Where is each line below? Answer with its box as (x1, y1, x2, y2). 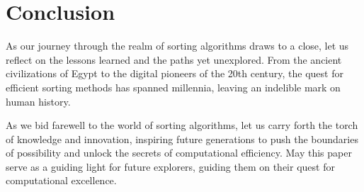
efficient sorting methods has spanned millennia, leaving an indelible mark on (6, 79, 341, 94)
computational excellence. (6, 173, 117, 188)
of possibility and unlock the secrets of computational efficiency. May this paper (6, 145, 352, 160)
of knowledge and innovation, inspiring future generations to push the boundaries (6, 131, 358, 146)
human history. (6, 94, 71, 108)
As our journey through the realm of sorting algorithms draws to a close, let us (6, 38, 349, 53)
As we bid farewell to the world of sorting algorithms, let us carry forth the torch (6, 118, 358, 132)
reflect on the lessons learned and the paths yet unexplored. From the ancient (6, 52, 342, 67)
